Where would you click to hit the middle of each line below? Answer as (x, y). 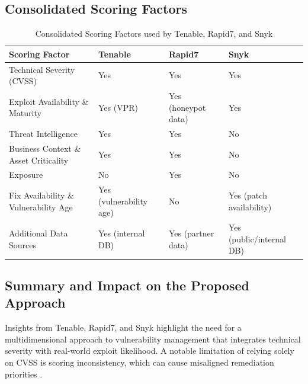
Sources (23, 244)
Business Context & (45, 148)
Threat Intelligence (43, 134)
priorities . (24, 374)
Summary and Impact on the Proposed (127, 285)
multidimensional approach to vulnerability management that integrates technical (153, 339)
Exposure (26, 175)
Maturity (25, 113)
